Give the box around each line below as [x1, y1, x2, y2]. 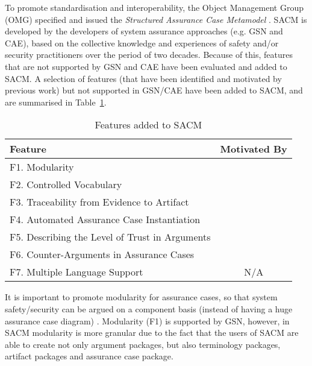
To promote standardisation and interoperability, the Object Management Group [5, 1, 304, 13]
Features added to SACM [95, 118, 202, 132]
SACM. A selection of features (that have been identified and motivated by [5, 72, 282, 84]
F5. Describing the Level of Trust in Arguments [10, 230, 211, 244]
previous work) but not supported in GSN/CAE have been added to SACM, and [5, 84, 303, 96]
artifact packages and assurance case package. [5, 350, 173, 362]
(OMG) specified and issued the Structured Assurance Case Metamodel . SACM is [5, 13, 307, 25]
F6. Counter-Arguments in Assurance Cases [10, 247, 195, 262]
